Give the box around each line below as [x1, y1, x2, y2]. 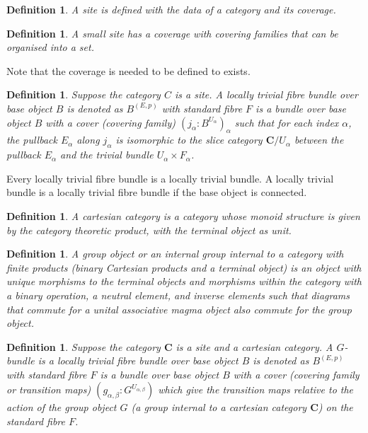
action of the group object [6, 400, 117, 415]
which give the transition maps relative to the [158, 382, 354, 397]
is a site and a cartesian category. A [176, 339, 333, 354]
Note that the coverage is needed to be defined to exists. [6, 63, 251, 78]
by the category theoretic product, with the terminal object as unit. [6, 222, 292, 237]
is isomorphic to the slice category [115, 132, 263, 147]
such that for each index [234, 115, 339, 129]
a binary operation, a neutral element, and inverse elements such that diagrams [6, 287, 350, 302]
